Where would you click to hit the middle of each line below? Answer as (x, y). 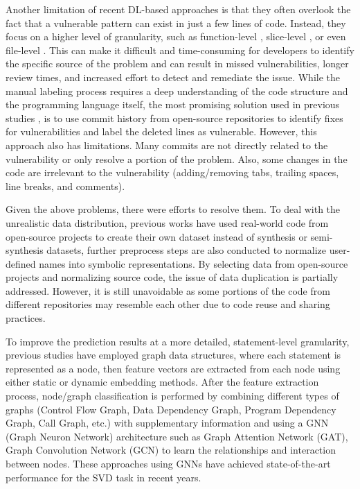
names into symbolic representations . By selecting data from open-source (193, 263)
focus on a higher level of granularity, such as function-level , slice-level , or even (176, 36)
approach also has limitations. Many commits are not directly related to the (167, 145)
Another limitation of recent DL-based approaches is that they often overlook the (178, 9)
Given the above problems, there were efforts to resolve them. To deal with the (173, 209)
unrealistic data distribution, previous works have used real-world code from (167, 222)
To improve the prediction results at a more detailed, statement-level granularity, (178, 341)
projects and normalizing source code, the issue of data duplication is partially (172, 277)
